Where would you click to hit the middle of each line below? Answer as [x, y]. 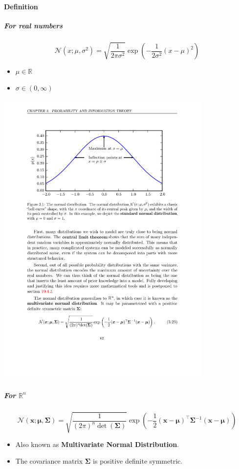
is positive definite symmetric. [138, 460]
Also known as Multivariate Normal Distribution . [97, 444]
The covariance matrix [49, 460]
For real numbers [33, 25]
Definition [21, 6]
